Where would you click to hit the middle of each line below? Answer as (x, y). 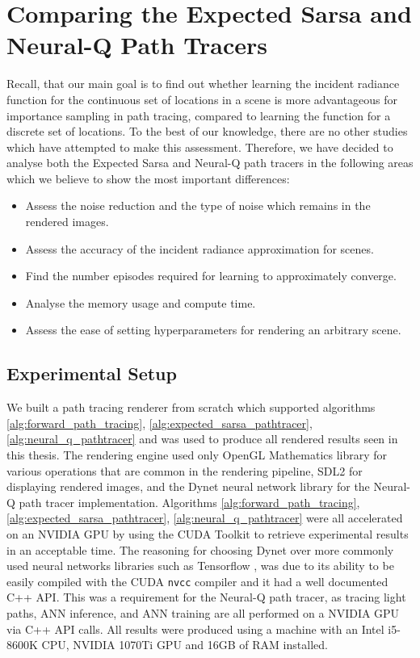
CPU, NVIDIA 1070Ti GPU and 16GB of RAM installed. (185, 645)
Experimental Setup (92, 373)
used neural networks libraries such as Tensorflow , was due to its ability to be (200, 566)
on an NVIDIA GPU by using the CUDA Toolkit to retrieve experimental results (208, 533)
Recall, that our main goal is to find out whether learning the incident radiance (203, 84)
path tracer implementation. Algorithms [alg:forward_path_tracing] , (189, 502)
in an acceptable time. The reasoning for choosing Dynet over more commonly (200, 549)
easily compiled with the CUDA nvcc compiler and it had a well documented (197, 581)
